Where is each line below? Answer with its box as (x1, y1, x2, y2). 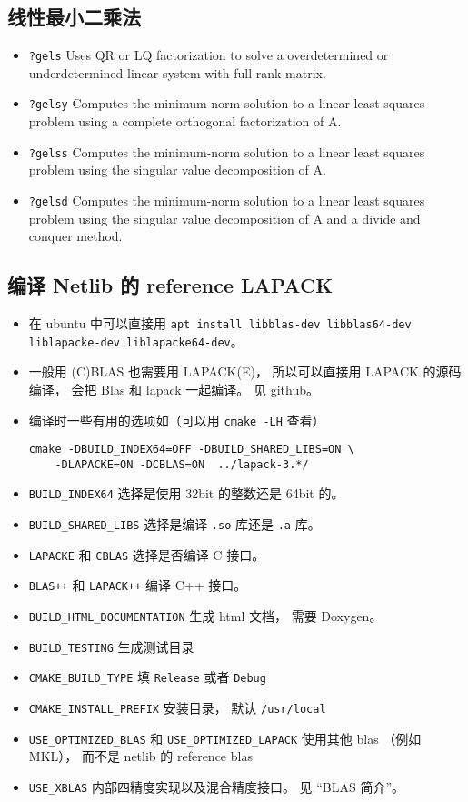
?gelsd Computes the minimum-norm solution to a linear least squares (28, 190, 425, 209)
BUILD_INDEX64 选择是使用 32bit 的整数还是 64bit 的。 (28, 484, 344, 503)
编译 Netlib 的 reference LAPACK (7, 271, 334, 299)
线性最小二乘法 (7, 3, 141, 31)
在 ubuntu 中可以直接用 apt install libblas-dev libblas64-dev (28, 314, 412, 332)
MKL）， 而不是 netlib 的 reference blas (28, 747, 253, 766)
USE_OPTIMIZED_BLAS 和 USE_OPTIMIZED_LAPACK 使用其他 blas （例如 (28, 728, 422, 747)
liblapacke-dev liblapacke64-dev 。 (28, 331, 244, 350)
